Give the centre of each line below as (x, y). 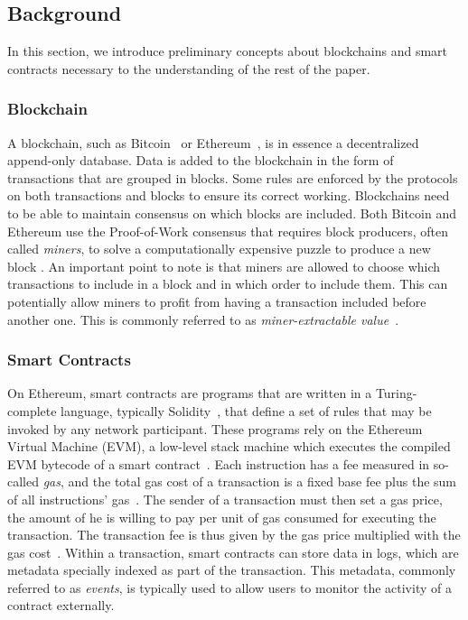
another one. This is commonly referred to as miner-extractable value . (203, 319)
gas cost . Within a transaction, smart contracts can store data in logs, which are (233, 552)
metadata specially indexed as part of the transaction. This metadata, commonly (232, 570)
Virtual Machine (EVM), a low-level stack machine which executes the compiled (229, 446)
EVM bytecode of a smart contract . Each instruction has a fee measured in (219, 463)
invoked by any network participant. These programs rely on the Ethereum (215, 428)
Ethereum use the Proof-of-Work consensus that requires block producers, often (228, 231)
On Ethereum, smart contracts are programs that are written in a (190, 393)
